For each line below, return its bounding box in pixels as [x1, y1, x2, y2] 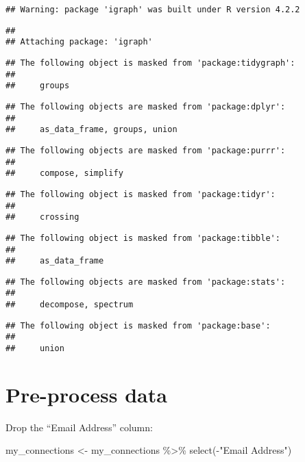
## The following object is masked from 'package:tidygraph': [5, 57, 295, 68]
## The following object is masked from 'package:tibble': [5, 233, 280, 243]
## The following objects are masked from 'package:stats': [5, 277, 286, 287]
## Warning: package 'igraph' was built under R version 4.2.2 [5, 5, 300, 14]
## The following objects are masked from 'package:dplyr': [5, 101, 286, 112]
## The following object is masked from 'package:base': [5, 320, 271, 331]
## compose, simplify [5, 168, 123, 179]
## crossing [5, 212, 80, 222]
